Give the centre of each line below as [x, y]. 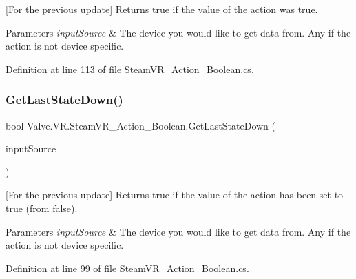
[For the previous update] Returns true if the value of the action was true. [162, 9]
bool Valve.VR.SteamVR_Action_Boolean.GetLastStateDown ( [140, 125]
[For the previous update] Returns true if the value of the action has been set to [175, 195]
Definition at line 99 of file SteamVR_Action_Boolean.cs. [127, 268]
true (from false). [42, 208]
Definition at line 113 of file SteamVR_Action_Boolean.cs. [130, 69]
